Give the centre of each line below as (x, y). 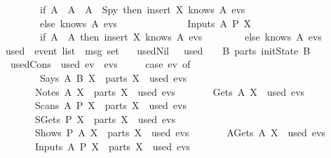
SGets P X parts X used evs (105, 118)
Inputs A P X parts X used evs (113, 146)
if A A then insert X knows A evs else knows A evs (181, 37)
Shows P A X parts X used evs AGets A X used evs (180, 132)
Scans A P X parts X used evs (110, 105)
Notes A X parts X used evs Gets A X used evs (170, 91)
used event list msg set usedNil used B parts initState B (158, 50)
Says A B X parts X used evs (113, 77)
